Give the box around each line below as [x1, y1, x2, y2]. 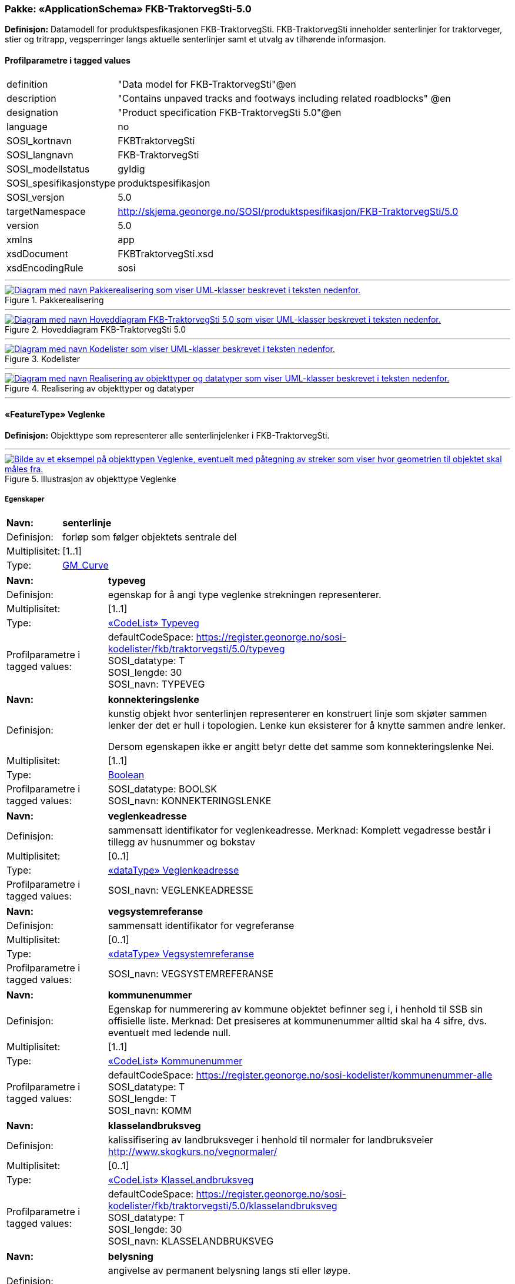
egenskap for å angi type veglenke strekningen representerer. [108, 588, 382, 600]
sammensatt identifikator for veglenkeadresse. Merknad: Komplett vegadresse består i [108, 824, 491, 836]
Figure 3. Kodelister [5, 353, 80, 364]
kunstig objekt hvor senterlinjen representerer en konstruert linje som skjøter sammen [108, 707, 487, 719]
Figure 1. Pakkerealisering [5, 294, 104, 305]
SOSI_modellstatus [6, 162, 90, 175]
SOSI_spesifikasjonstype [6, 177, 116, 189]
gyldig [118, 162, 145, 175]
